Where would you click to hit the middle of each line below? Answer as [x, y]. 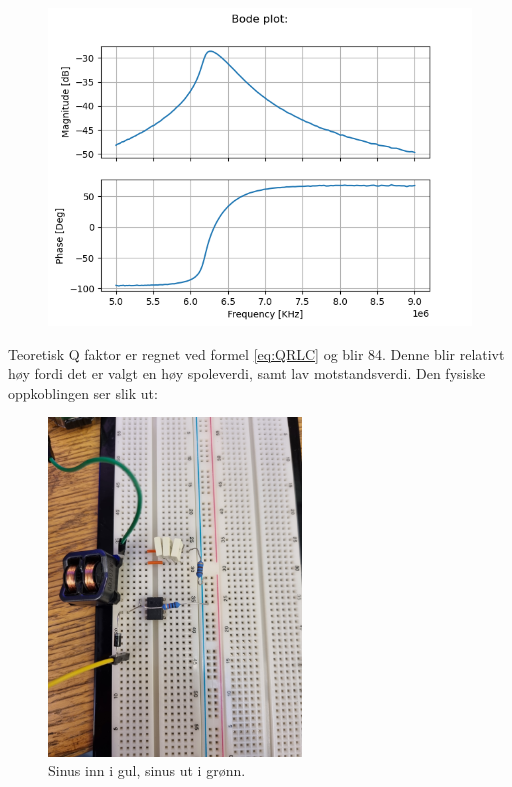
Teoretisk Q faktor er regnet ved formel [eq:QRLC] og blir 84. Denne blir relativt [256, 353]
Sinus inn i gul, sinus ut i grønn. [147, 770]
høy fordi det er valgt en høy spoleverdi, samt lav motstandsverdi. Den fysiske [247, 373]
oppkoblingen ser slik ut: [83, 392]
